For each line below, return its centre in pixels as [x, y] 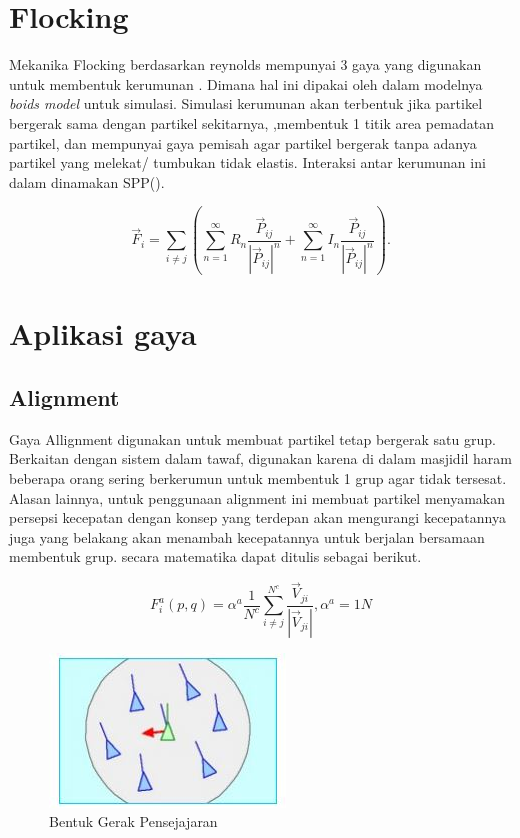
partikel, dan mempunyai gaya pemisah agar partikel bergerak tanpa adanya [243, 142]
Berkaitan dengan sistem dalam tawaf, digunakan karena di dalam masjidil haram [261, 458]
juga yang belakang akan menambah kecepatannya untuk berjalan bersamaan [247, 536]
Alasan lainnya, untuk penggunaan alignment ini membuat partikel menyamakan [257, 497]
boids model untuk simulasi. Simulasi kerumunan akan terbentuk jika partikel [246, 103]
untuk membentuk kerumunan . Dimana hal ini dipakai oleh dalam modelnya [246, 83]
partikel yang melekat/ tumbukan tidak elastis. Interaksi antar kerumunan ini [247, 162]
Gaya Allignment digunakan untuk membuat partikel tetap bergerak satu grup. [252, 438]
